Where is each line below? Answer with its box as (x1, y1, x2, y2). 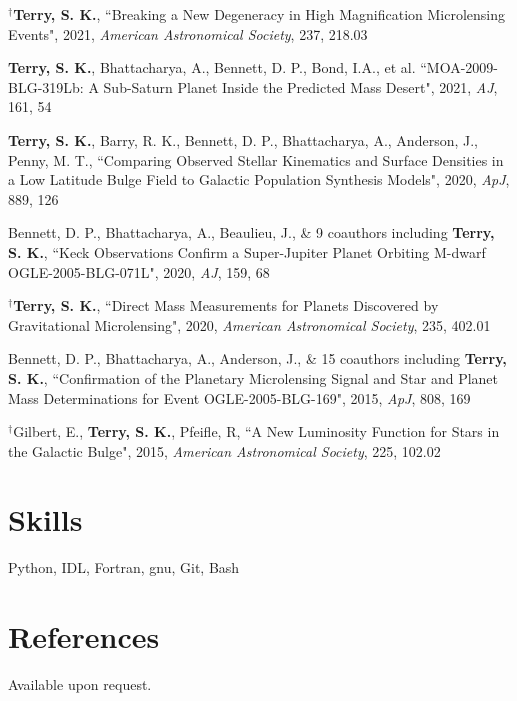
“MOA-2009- (420, 57, 498, 78)
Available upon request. (8, 674, 152, 695)
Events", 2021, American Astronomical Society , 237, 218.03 (8, 23, 368, 44)
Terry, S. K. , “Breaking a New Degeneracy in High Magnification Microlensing (13, 4, 506, 24)
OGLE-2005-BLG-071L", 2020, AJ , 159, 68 (8, 261, 270, 282)
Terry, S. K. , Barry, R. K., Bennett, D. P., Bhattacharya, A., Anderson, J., (8, 129, 478, 150)
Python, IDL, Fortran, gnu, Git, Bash (8, 557, 240, 578)
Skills (8, 499, 83, 540)
